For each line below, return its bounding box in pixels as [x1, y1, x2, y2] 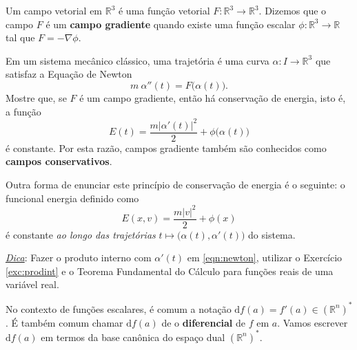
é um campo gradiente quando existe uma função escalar [45, 17, 296, 31]
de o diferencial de [161, 315, 245, 329]
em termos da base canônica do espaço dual [41, 329, 225, 344]
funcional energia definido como [6, 190, 139, 205]
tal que [6, 30, 35, 45]
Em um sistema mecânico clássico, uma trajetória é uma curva [6, 53, 269, 67]
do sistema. [248, 227, 296, 241]
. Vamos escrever [277, 315, 348, 329]
